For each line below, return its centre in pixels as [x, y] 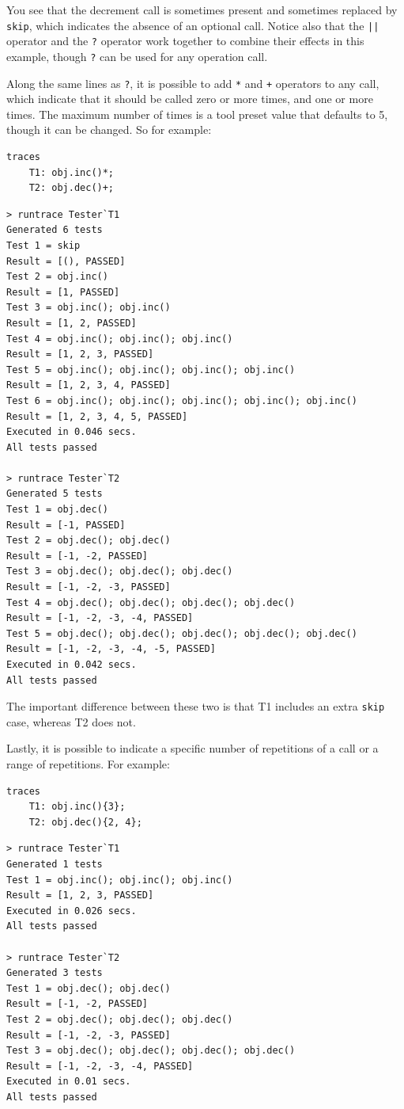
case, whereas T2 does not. [71, 721]
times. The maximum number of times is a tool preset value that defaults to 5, [197, 114]
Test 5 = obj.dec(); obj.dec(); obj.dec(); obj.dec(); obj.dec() [182, 633]
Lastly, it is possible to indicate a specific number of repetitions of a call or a [193, 748]
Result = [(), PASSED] [66, 261]
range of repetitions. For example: [88, 764]
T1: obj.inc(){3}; [77, 807]
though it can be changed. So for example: [109, 130]
